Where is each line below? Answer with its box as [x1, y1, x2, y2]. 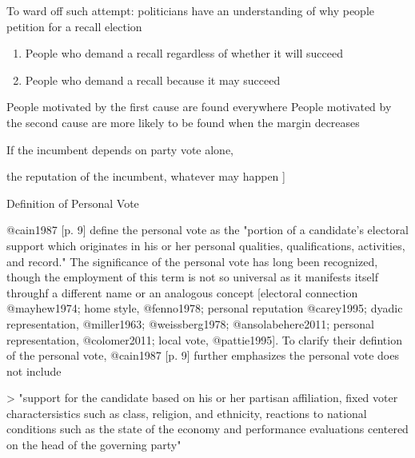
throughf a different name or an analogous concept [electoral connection [6, 284, 358, 301]
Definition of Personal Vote [6, 194, 139, 211]
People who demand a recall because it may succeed [25, 71, 281, 88]
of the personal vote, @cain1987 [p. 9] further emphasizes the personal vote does [6, 347, 399, 364]
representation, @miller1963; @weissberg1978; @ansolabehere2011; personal [6, 315, 374, 332]
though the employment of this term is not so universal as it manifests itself [6, 269, 378, 285]
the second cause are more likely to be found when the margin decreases [6, 114, 360, 130]
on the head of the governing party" [6, 436, 182, 453]
